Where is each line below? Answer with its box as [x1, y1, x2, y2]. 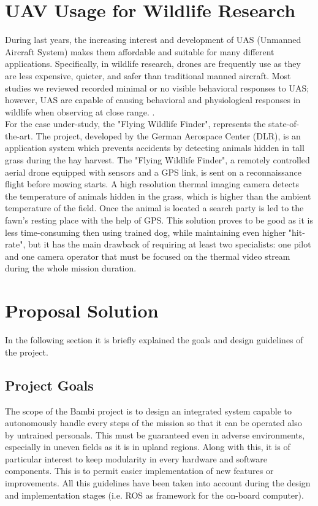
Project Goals [5, 375, 94, 394]
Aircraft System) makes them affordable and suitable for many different [5, 45, 274, 58]
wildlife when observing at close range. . [5, 105, 155, 118]
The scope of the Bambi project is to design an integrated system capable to [5, 404, 292, 417]
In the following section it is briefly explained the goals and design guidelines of [5, 333, 303, 346]
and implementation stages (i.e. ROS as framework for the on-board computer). [5, 488, 304, 501]
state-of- [268, 117, 300, 130]
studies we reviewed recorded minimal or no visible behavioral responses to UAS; [5, 81, 309, 94]
